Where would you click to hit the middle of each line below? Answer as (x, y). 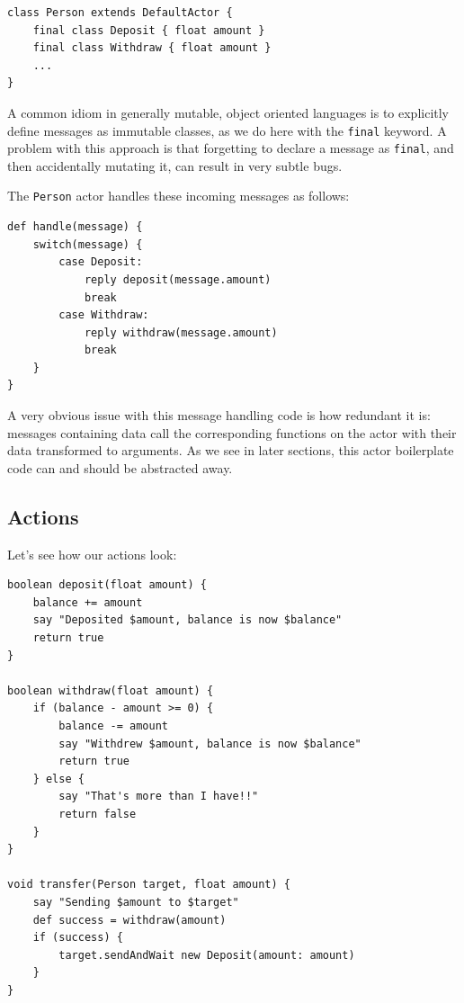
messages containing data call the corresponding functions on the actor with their (232, 432)
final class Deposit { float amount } (149, 30)
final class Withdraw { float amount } (152, 48)
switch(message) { (88, 244)
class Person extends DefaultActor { (120, 13)
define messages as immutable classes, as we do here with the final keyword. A (227, 130)
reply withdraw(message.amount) (181, 332)
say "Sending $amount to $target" (136, 902)
